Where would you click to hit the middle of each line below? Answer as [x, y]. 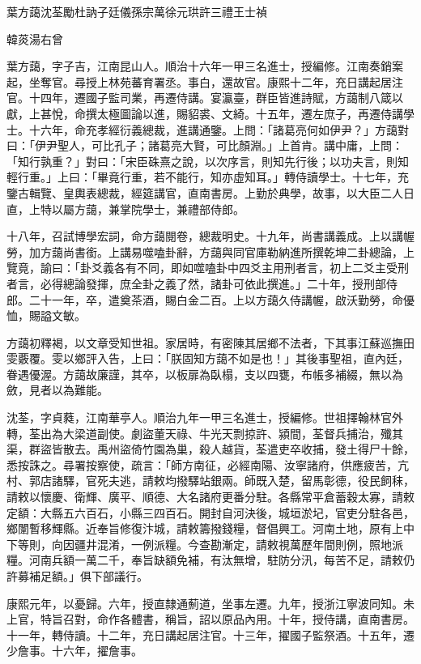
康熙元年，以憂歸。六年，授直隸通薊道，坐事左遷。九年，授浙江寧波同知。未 [210, 603]
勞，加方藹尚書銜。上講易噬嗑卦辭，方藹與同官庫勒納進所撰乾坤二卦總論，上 [210, 251]
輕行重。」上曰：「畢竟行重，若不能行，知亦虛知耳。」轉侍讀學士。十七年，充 [208, 177]
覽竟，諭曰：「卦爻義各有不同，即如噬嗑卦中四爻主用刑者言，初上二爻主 [196, 268]
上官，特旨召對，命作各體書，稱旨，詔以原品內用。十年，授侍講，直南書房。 [210, 619]
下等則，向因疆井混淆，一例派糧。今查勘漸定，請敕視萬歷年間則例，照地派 [205, 544]
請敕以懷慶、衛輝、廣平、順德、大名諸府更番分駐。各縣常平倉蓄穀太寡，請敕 [210, 497]
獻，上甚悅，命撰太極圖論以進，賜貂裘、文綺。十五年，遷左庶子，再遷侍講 [205, 113]
